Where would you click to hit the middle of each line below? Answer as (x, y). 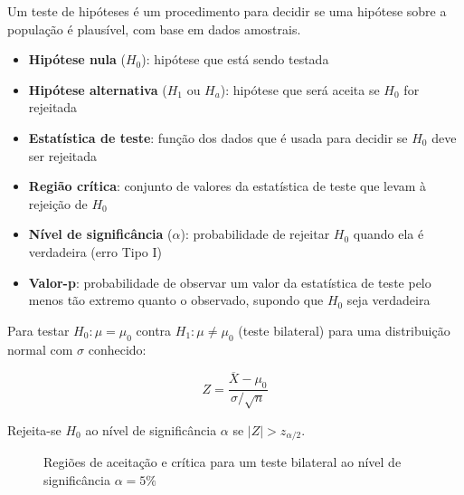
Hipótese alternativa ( (98, 89)
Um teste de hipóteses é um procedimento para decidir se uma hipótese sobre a (227, 11)
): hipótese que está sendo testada (235, 59)
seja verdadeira (388, 300)
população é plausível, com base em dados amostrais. (154, 29)
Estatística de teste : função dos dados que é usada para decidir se (218, 137)
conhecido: (117, 349)
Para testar (38, 330)
